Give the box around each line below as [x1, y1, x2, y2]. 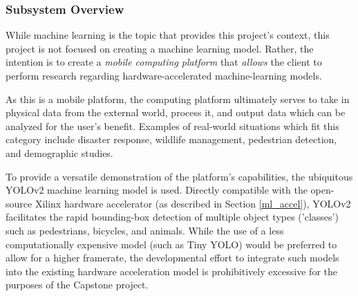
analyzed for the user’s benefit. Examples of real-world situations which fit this [6, 118, 339, 133]
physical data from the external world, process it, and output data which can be [6, 105, 346, 120]
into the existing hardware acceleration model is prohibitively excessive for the [6, 263, 337, 278]
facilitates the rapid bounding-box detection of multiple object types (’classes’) [6, 210, 339, 224]
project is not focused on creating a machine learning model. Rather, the [6, 41, 314, 55]
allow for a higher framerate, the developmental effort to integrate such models [6, 250, 339, 265]
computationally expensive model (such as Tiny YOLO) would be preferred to [6, 237, 337, 251]
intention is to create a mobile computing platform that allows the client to [6, 55, 322, 69]
